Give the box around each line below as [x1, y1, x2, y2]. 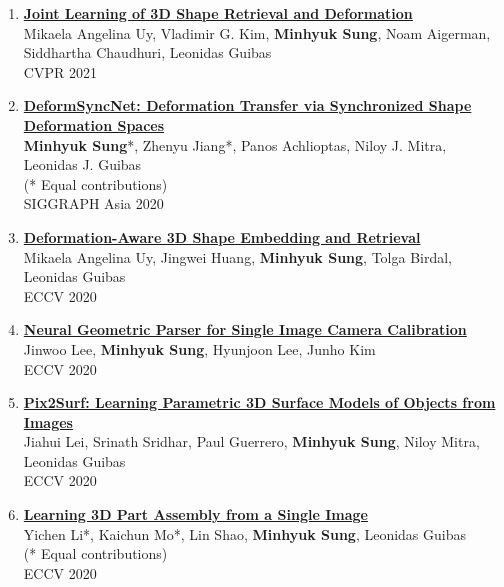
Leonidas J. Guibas [23, 154, 142, 175]
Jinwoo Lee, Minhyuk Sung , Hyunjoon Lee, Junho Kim [23, 338, 376, 359]
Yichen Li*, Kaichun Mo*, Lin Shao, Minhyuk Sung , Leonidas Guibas [23, 523, 467, 544]
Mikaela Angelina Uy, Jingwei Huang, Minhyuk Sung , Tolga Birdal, [23, 246, 452, 267]
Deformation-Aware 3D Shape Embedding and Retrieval [23, 226, 421, 247]
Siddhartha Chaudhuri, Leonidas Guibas [23, 42, 272, 63]
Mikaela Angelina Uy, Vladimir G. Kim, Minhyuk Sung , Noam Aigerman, [23, 22, 491, 43]
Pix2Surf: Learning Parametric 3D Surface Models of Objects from [23, 392, 496, 413]
